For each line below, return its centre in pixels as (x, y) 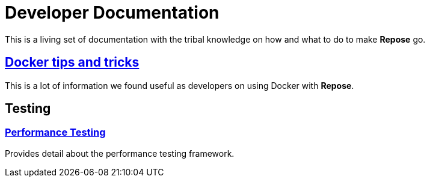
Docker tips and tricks (72, 62)
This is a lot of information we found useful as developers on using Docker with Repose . (180, 85)
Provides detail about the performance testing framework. (120, 153)
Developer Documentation (112, 13)
